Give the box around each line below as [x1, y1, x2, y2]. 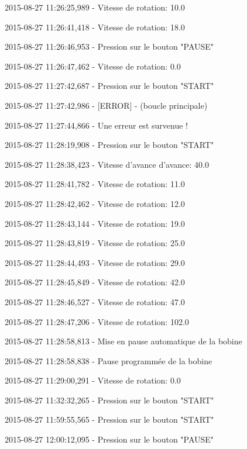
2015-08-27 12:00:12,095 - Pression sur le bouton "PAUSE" [5, 433, 214, 445]
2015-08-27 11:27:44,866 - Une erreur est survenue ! [5, 119, 188, 131]
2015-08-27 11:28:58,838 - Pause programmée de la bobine [5, 354, 212, 367]
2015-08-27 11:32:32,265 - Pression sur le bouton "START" [5, 393, 214, 406]
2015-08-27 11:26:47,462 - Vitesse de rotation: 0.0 [5, 60, 181, 72]
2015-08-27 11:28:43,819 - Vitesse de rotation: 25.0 [5, 237, 185, 249]
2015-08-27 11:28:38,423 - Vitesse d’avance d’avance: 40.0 [5, 158, 209, 170]
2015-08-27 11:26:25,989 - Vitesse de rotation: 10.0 [5, 1, 185, 13]
